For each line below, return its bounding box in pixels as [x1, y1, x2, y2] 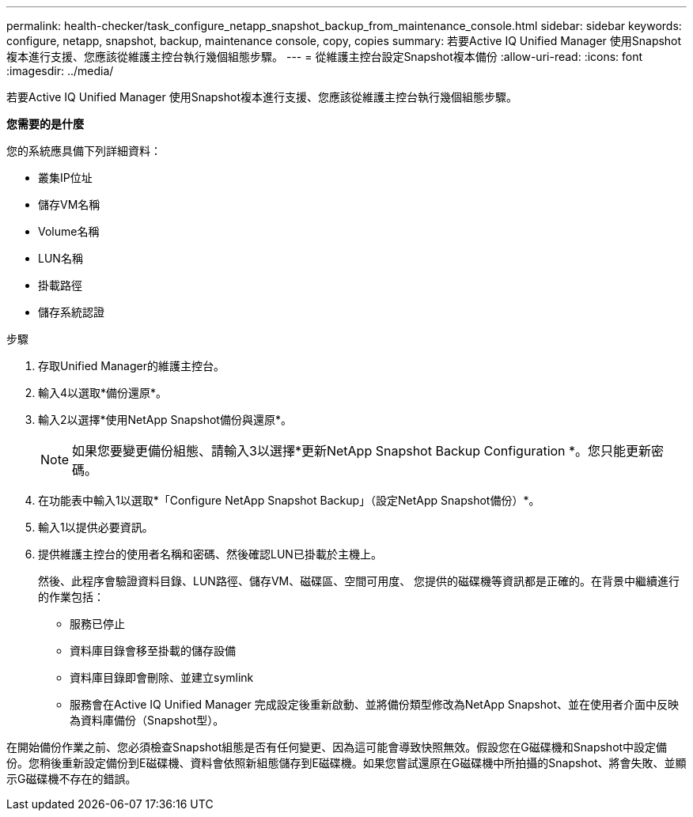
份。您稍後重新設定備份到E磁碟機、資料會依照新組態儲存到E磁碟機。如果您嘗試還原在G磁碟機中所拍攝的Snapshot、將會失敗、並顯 [6, 756, 687, 770]
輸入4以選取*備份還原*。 [38, 386, 168, 399]
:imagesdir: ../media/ [6, 64, 114, 78]
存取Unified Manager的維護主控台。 [38, 359, 225, 373]
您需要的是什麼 [6, 117, 84, 130]
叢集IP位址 [38, 171, 93, 184]
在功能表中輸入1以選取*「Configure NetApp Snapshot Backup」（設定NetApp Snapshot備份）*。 [38, 494, 540, 507]
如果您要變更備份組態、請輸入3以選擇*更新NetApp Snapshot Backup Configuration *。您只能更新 [72, 443, 652, 459]
